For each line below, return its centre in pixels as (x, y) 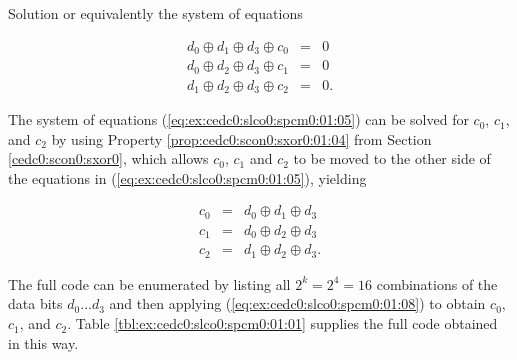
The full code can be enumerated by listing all (149, 283)
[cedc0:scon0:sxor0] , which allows (108, 158)
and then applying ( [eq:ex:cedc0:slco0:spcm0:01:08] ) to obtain (297, 303)
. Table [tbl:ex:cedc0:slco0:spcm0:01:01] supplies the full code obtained (282, 323)
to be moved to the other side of (392, 158)
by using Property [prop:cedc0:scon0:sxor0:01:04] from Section (241, 138)
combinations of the (437, 283)
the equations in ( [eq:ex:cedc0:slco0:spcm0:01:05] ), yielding (187, 177)
